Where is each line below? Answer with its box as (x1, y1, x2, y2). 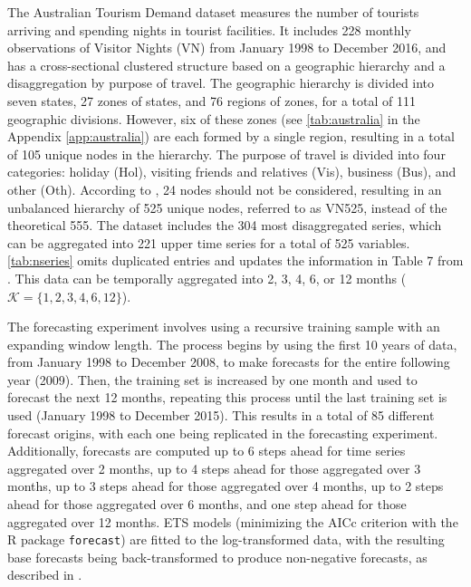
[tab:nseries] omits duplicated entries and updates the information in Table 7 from (7, 251, 464, 270)
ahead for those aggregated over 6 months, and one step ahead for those (7, 495, 407, 514)
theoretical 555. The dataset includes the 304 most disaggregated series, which (7, 216, 442, 235)
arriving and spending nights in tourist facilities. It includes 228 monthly (7, 20, 411, 39)
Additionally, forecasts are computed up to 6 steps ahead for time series (7, 441, 406, 460)
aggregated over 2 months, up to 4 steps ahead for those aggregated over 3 (7, 458, 421, 477)
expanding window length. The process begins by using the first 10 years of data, (7, 334, 457, 353)
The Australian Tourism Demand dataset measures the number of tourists (7, 3, 419, 21)
